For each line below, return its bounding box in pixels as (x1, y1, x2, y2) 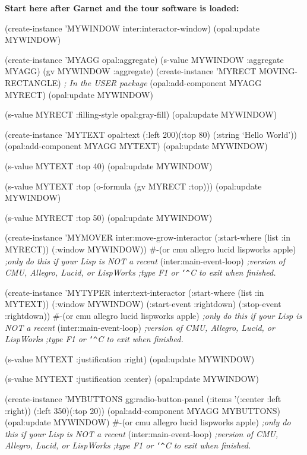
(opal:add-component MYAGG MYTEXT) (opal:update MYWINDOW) (5, 140, 268, 152)
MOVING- (258, 65, 297, 77)
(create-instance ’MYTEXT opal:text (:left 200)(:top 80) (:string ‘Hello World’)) (5, 128, 297, 140)
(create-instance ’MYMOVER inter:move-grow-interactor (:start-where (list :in (5, 231, 291, 244)
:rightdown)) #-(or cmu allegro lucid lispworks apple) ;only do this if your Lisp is (5, 309, 302, 321)
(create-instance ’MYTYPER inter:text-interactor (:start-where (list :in (5, 286, 264, 298)
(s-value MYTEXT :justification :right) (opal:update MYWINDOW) (5, 352, 255, 365)
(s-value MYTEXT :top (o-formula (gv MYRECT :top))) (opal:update (5, 179, 262, 192)
